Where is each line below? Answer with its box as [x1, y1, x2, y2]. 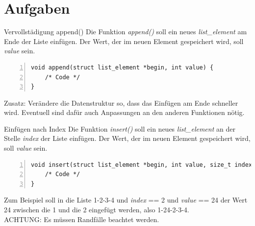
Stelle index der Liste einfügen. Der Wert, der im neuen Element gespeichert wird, [4, 133, 251, 143]
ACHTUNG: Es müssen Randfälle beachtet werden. [4, 214, 159, 224]
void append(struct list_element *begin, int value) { [31, 64, 214, 71]
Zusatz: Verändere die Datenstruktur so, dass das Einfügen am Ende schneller [4, 97, 238, 108]
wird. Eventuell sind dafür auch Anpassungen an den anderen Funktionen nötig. [4, 107, 245, 117]
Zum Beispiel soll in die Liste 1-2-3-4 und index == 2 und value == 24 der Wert [4, 195, 248, 205]
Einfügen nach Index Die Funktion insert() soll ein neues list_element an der [4, 123, 235, 134]
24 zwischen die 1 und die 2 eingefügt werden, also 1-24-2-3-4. [4, 204, 189, 215]
